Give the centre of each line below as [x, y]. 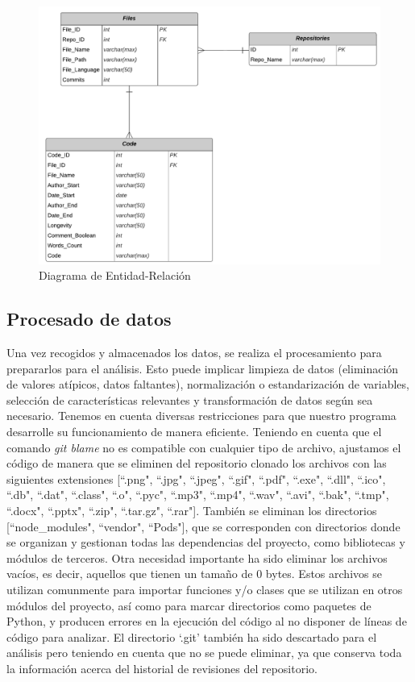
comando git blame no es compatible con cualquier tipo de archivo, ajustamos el [204, 447]
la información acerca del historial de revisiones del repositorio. [162, 668]
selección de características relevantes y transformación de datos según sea [190, 399]
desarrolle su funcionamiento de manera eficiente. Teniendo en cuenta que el [194, 432]
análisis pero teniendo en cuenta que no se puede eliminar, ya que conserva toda [204, 653]
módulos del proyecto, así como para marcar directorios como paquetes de [189, 605]
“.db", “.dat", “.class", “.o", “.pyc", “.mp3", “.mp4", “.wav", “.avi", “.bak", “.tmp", [198, 495]
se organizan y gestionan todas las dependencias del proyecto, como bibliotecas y [206, 542]
